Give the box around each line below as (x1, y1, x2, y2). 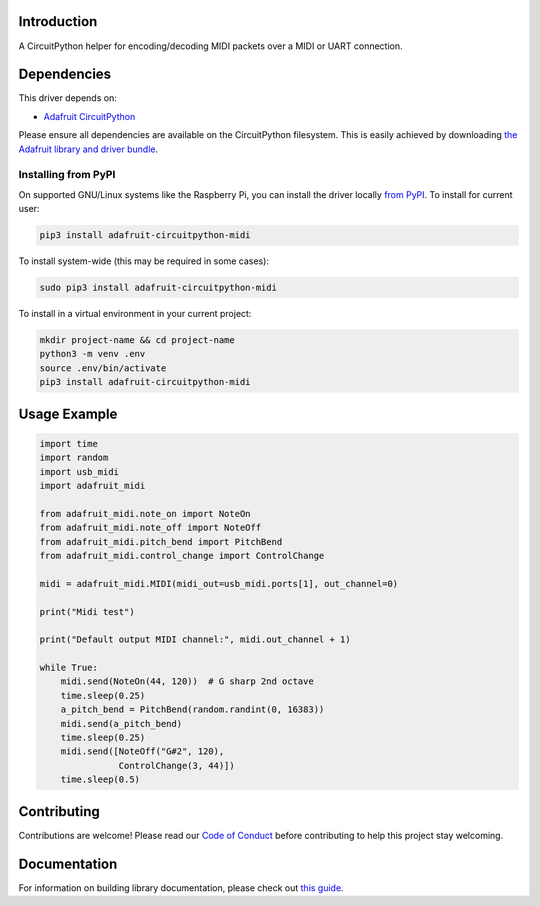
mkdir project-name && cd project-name (39, 335, 235, 346)
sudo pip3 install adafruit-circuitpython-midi (39, 282, 277, 294)
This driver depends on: (18, 92, 117, 104)
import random (39, 452, 109, 464)
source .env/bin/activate (39, 362, 167, 374)
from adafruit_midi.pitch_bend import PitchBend (39, 536, 283, 547)
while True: (39, 662, 99, 674)
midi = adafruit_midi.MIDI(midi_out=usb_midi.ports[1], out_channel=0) (39, 578, 399, 589)
